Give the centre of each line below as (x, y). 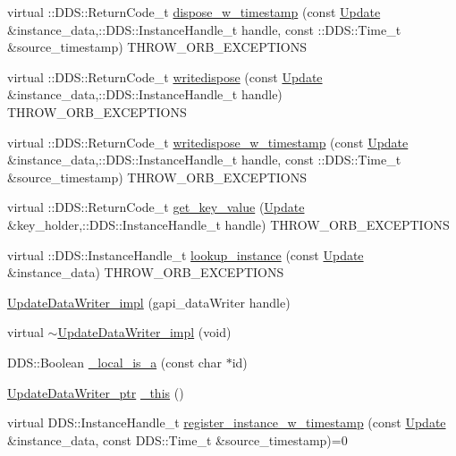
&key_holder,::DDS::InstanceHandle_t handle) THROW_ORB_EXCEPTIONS (228, 224)
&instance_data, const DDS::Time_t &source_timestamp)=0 (177, 439)
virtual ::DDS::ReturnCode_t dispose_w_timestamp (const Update (194, 12)
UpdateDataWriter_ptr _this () (96, 392)
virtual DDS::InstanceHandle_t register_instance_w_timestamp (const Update (227, 422)
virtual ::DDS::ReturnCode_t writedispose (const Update (165, 76)
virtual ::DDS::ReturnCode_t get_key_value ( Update (156, 207)
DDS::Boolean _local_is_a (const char (114, 362)
